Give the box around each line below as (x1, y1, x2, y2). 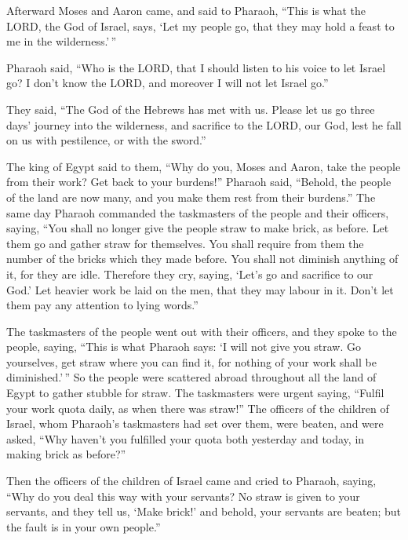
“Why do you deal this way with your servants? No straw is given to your (6, 487, 360, 504)
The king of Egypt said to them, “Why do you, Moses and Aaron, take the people (6, 158, 401, 174)
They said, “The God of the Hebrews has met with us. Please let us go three (6, 100, 375, 117)
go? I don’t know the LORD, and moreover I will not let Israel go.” (6, 75, 329, 91)
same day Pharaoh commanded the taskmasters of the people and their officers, (6, 204, 389, 221)
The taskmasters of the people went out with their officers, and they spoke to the (6, 323, 397, 339)
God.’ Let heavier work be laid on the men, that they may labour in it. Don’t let (6, 281, 394, 297)
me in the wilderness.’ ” (6, 33, 117, 49)
